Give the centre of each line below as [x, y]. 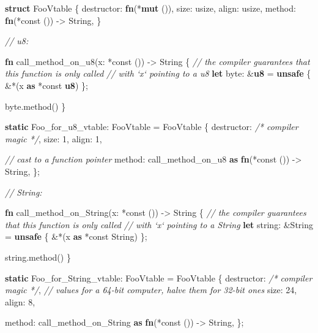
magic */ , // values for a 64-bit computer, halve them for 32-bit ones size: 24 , [151, 290]
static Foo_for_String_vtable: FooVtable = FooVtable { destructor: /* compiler [159, 277]
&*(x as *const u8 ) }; [46, 85]
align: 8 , [20, 301]
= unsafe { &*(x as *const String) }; [76, 236]
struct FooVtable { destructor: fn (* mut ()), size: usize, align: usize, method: [150, 8]
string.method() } [38, 257]
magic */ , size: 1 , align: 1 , [54, 138]
